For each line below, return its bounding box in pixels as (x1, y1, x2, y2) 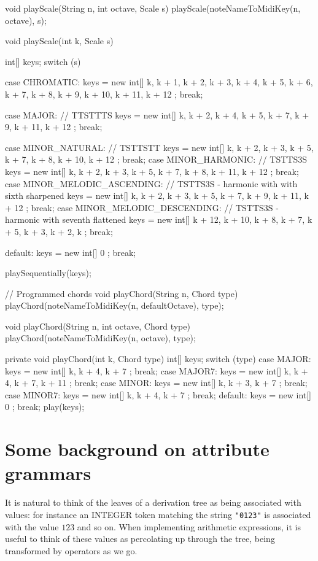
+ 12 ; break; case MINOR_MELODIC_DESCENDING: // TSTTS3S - (5, 201, 279, 214)
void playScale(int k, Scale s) (5, 34, 114, 47)
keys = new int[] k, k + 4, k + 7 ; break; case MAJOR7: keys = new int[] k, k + (5, 364, 308, 377)
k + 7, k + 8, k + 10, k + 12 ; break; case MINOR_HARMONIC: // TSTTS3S (5, 153, 308, 166)
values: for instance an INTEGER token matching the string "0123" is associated (5, 508, 311, 520)
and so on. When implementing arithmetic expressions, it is (77, 520, 301, 533)
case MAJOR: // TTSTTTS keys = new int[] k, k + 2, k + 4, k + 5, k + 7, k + (5, 108, 309, 121)
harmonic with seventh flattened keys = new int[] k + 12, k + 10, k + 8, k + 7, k (5, 213, 312, 226)
